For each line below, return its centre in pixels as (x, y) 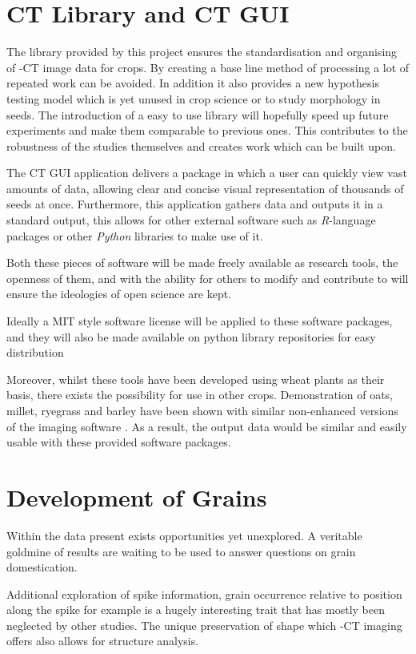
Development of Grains (137, 497)
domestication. (42, 567)
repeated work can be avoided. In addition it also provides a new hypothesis (193, 83)
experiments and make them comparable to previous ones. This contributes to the (207, 130)
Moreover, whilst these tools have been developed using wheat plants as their (196, 379)
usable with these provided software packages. (119, 442)
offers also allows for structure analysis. (103, 641)
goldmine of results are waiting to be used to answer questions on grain (181, 551)
